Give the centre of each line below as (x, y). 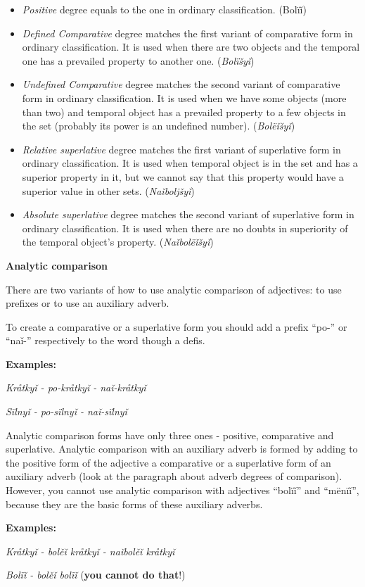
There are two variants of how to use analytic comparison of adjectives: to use (174, 289)
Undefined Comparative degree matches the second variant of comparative (181, 84)
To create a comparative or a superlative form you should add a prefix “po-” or (177, 326)
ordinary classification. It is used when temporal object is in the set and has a (190, 163)
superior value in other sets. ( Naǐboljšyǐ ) (108, 190)
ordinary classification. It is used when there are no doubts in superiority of (185, 228)
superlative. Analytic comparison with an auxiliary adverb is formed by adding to (182, 449)
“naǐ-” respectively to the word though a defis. (105, 340)
